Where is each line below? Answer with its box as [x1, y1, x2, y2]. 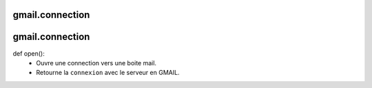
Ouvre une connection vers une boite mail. [36, 58, 157, 67]
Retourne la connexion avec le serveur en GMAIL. [36, 69, 180, 77]
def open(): [12, 49, 45, 58]
